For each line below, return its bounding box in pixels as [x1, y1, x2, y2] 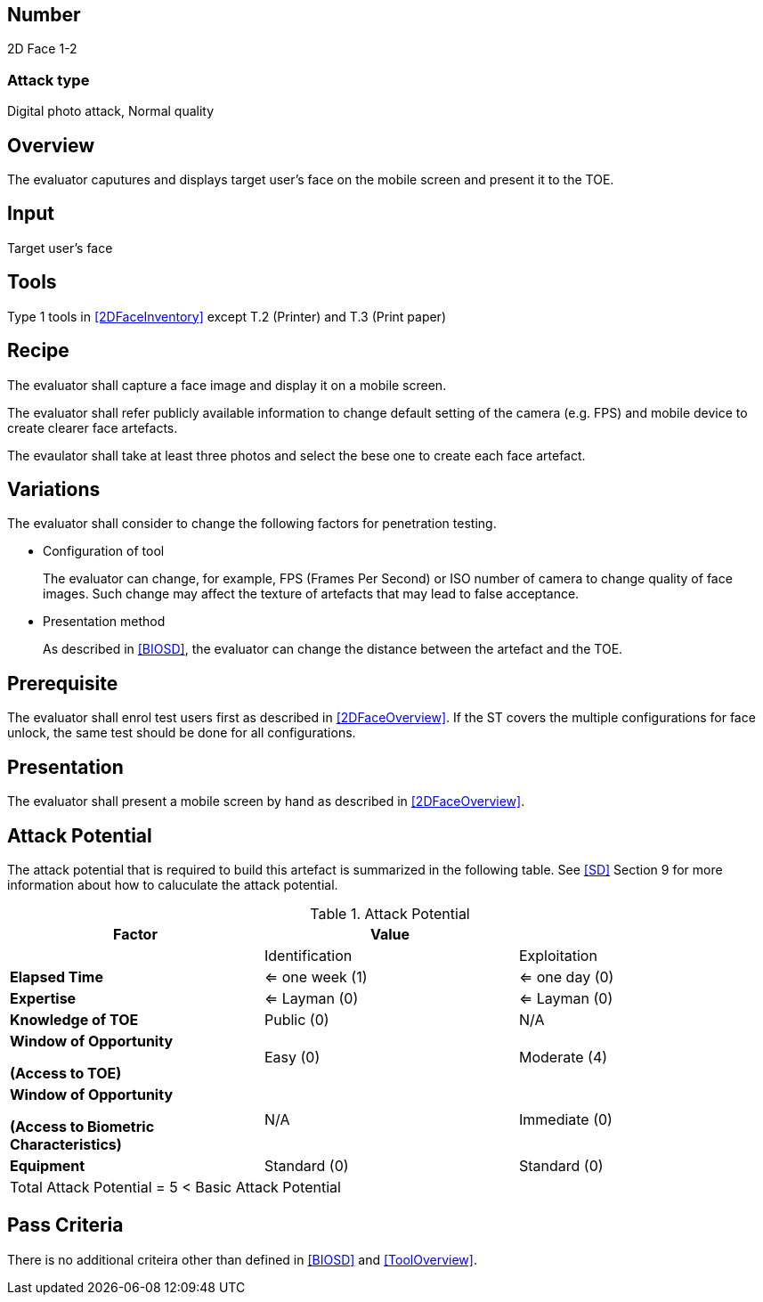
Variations [7, 477, 101, 500]
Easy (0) [264, 1047, 321, 1066]
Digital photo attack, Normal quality [7, 103, 215, 119]
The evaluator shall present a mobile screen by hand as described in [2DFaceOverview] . [7, 793, 525, 810]
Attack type [7, 70, 90, 89]
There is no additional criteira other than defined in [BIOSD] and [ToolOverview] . [7, 1251, 477, 1267]
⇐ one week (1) [264, 967, 368, 986]
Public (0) [264, 1010, 329, 1029]
